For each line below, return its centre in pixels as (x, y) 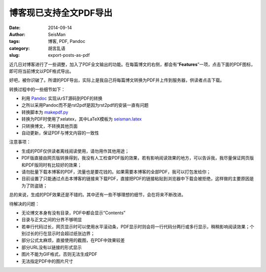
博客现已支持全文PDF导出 (61, 13)
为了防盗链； (34, 186)
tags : (15, 41)
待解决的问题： (24, 204)
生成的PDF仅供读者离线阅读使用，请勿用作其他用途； (75, 151)
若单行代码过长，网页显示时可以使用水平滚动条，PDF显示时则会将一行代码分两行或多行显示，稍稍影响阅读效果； (136, 227)
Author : (17, 34)
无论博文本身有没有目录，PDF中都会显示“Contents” (73, 213)
